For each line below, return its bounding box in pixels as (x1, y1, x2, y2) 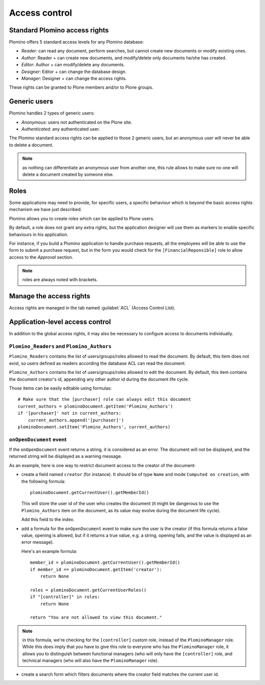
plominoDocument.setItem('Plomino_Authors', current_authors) (18, 424, 171, 429)
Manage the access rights (9, 292, 90, 300)
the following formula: (21, 478, 66, 484)
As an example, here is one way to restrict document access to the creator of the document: (9, 462, 196, 468)
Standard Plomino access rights (9, 26, 109, 34)
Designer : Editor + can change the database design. (21, 69, 127, 75)
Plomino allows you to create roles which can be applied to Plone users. (9, 215, 155, 221)
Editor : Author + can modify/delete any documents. (21, 62, 125, 68)
